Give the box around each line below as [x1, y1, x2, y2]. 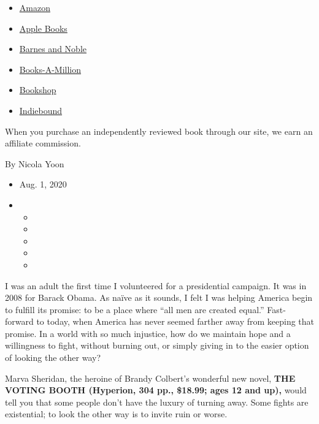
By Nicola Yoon [5, 157, 64, 170]
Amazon [19, 1, 50, 13]
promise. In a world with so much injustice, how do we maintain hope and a [5, 327, 291, 339]
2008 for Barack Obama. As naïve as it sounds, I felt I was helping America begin [5, 291, 313, 304]
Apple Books [19, 21, 67, 34]
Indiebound [19, 104, 63, 116]
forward [5, 315, 34, 328]
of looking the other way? [5, 351, 101, 364]
